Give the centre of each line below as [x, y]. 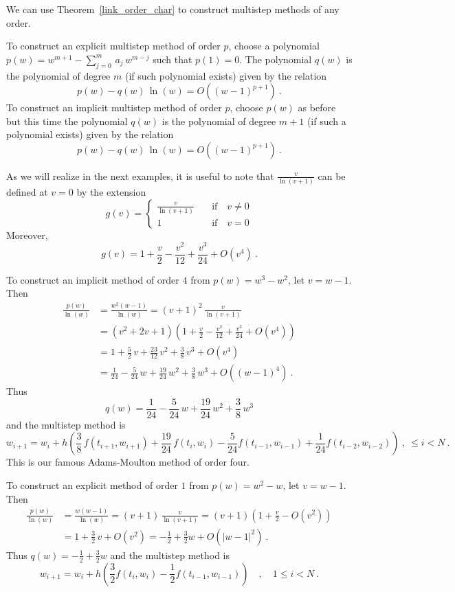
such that [173, 59]
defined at [27, 192]
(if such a [326, 121]
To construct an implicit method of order [93, 279]
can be [332, 175]
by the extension [111, 192]
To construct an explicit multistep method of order [113, 46]
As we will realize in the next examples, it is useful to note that [140, 175]
